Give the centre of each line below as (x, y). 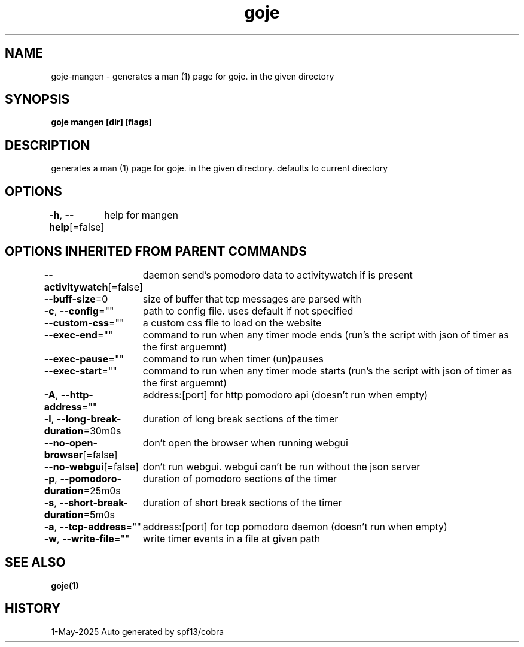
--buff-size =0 (76, 299)
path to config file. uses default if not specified (248, 311)
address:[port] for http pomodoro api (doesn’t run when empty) (285, 394)
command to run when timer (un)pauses (233, 359)
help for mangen (141, 215)
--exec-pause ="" (84, 359)
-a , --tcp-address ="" (92, 526)
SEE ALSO (35, 563)
